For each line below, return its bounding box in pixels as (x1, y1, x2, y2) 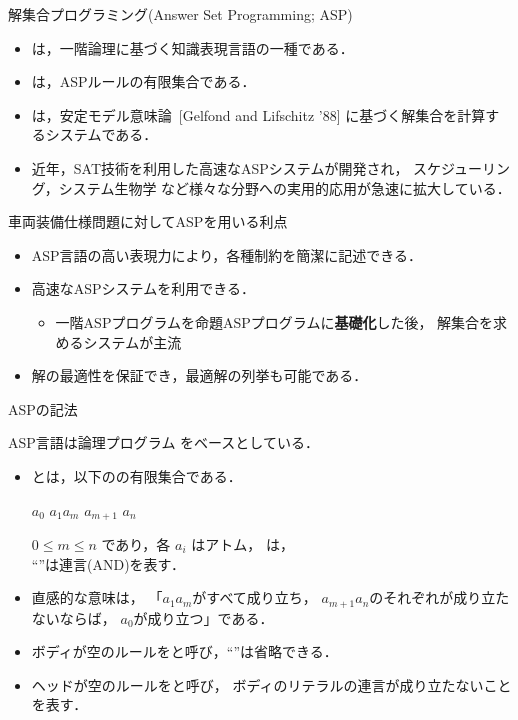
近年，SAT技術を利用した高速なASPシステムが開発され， (31, 157, 409, 178)
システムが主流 (83, 331, 182, 352)
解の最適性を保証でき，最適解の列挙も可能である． (31, 365, 368, 386)
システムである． (45, 124, 158, 145)
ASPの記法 (8, 398, 78, 419)
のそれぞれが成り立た (369, 587, 510, 608)
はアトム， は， (191, 533, 294, 554)
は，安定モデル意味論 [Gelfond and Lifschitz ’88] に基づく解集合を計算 (31, 104, 486, 125)
